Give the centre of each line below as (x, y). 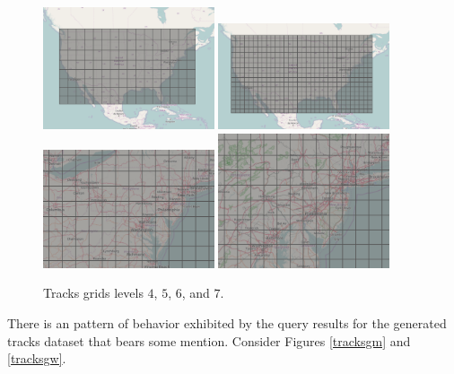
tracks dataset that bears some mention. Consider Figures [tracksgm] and (209, 340)
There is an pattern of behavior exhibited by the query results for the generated (227, 322)
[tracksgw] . (37, 358)
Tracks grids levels (93, 293)
